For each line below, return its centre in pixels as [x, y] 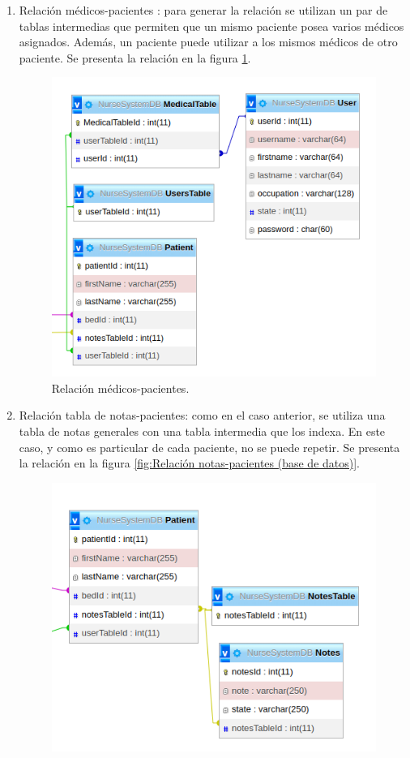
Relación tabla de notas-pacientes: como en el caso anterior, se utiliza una [202, 415]
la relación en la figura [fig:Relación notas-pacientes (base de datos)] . [189, 463]
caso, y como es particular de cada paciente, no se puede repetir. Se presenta [209, 447]
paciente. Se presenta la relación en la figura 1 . [135, 57]
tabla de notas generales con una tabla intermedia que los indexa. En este [202, 431]
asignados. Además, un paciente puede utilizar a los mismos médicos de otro [208, 42]
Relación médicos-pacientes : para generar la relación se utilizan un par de [203, 10]
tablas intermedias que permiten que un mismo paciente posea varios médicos [211, 26]
